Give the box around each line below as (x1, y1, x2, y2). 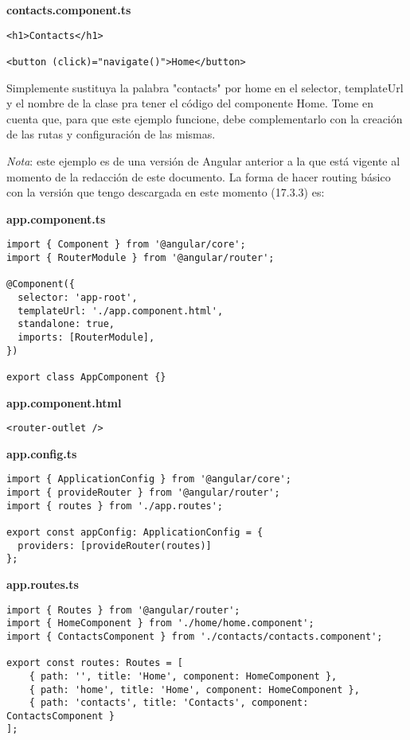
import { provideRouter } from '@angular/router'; (6, 487, 280, 499)
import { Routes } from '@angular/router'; (6, 604, 240, 616)
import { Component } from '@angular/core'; (6, 239, 246, 251)
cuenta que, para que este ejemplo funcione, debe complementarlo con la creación (6, 110, 403, 127)
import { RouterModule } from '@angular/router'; (6, 251, 275, 263)
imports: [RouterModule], (18, 331, 155, 343)
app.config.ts (6, 445, 77, 462)
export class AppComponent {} (6, 371, 166, 383)
